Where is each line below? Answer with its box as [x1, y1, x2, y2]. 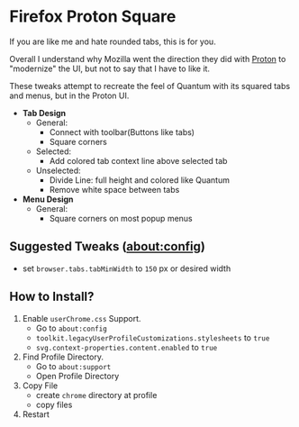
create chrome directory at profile [35, 389, 158, 400]
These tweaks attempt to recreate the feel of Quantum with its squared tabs [9, 80, 291, 91]
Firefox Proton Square [9, 6, 177, 27]
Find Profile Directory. [22, 351, 104, 362]
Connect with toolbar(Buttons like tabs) [49, 126, 195, 137]
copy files [35, 399, 73, 410]
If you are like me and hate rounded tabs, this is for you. [9, 36, 216, 47]
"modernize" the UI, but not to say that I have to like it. [9, 63, 210, 74]
